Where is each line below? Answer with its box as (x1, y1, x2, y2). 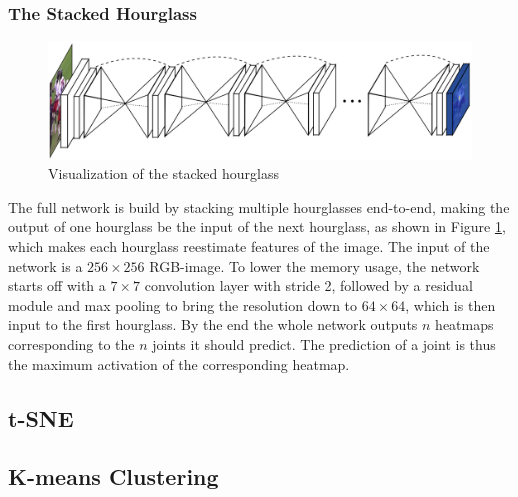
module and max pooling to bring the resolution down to (8, 294, 358, 315)
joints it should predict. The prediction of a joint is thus (152, 333, 496, 354)
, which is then (405, 294, 496, 315)
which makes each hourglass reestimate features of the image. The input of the (8, 236, 490, 257)
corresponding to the (8, 333, 135, 354)
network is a (8, 255, 83, 276)
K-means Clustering (8, 461, 219, 492)
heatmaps (435, 314, 494, 335)
